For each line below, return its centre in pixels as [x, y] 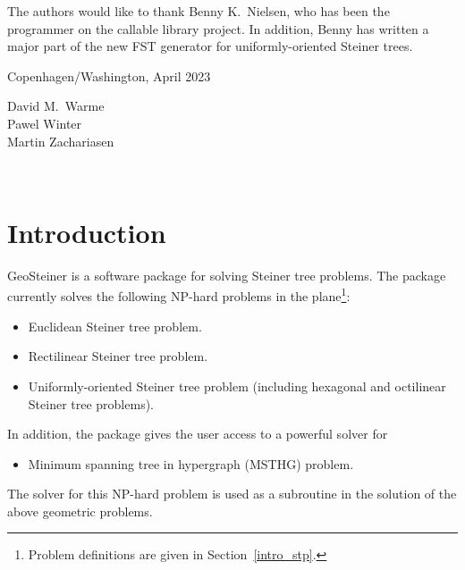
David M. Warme [56, 106]
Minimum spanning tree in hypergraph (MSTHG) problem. [191, 463]
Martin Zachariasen [61, 141]
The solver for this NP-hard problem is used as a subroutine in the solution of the [232, 494]
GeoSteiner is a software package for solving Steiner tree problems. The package [227, 275]
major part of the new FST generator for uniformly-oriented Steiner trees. [210, 46]
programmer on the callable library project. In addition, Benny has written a [218, 28]
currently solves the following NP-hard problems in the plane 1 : [179, 295]
